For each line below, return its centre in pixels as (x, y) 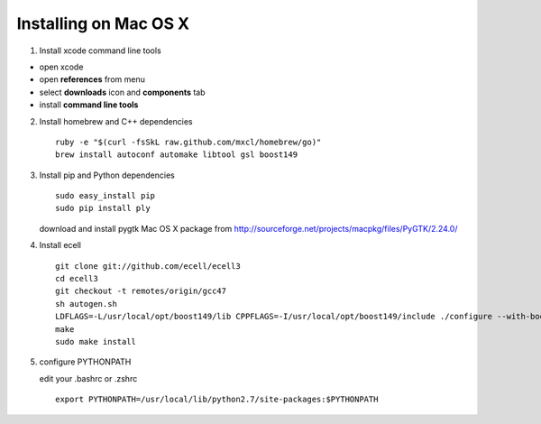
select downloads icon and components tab (123, 92)
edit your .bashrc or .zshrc (88, 378)
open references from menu (92, 79)
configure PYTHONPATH (85, 362)
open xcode (61, 67)
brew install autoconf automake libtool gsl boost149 (176, 155)
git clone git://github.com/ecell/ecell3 (148, 266)
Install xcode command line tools (100, 51)
